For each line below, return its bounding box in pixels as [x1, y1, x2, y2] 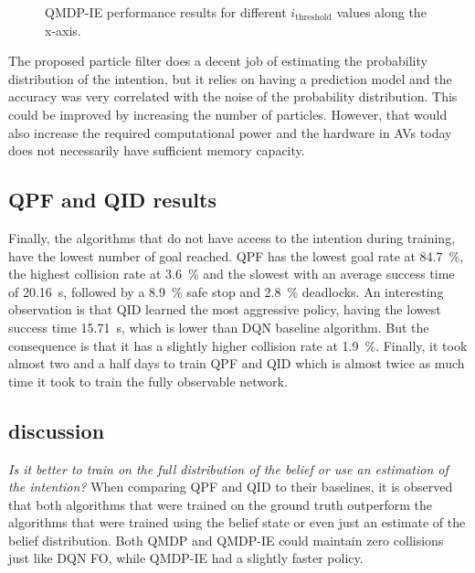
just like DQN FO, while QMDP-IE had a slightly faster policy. [8, 548, 364, 568]
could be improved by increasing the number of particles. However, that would [8, 104, 448, 123]
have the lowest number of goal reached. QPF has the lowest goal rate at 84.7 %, [8, 246, 464, 265]
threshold [295, 13, 332, 23]
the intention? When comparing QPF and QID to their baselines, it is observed [8, 477, 453, 496]
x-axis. [45, 20, 81, 39]
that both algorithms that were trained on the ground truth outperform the [8, 494, 432, 514]
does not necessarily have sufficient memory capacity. [8, 141, 305, 160]
